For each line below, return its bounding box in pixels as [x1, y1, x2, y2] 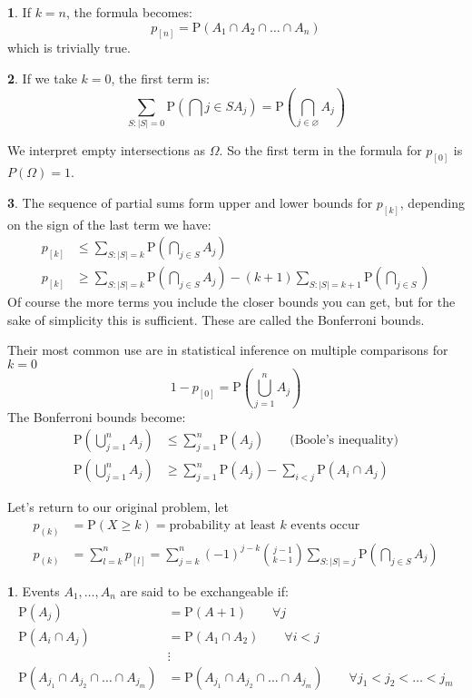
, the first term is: [111, 69, 210, 88]
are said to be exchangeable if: [120, 581, 289, 600]
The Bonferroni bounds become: [7, 407, 186, 426]
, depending [399, 192, 465, 211]
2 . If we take [7, 69, 77, 88]
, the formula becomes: [65, 3, 192, 21]
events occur [290, 519, 360, 533]
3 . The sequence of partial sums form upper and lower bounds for [7, 192, 373, 211]
